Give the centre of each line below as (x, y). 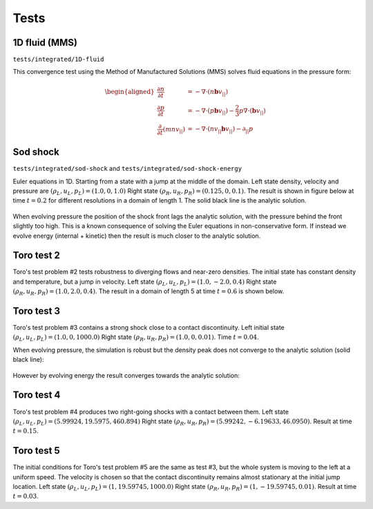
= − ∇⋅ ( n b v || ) (208, 92)
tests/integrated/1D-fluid (58, 59)
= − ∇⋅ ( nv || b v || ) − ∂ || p (220, 130)
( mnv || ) (174, 130)
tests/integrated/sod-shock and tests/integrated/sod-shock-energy (127, 169)
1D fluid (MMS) (45, 43)
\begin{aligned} (130, 92)
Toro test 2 (36, 256)
